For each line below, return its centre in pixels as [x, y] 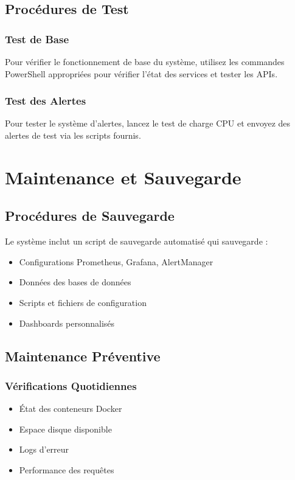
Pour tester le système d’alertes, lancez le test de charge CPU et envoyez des [148, 123]
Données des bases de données [75, 282]
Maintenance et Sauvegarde [123, 177]
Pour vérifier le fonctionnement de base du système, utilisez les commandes [145, 61]
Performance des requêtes [67, 469]
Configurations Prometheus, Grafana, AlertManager [116, 261]
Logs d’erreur [44, 449]
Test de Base [37, 39]
